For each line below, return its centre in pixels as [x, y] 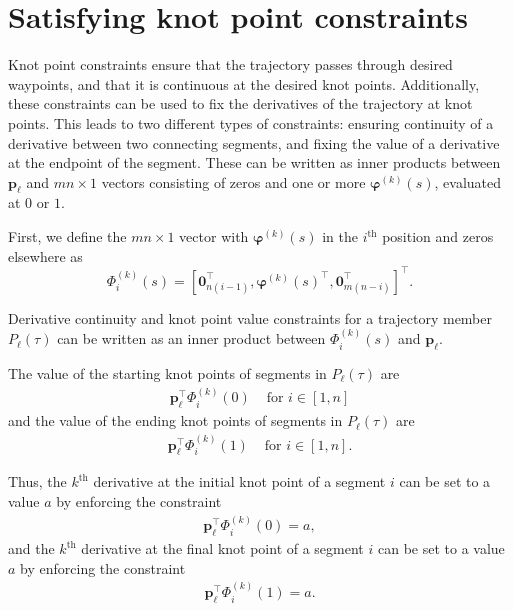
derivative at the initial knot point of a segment [239, 481]
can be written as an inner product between [191, 338]
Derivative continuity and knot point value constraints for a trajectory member [250, 317]
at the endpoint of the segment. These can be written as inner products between [254, 162]
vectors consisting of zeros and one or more [233, 181]
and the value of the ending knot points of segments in [175, 420]
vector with [214, 236]
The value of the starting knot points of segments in [167, 372]
